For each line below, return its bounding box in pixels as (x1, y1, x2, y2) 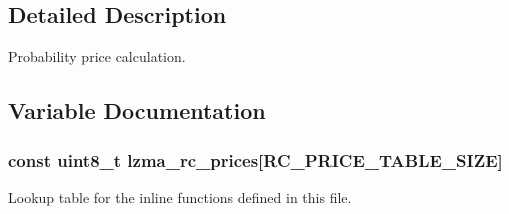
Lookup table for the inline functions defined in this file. (8, 186, 352, 207)
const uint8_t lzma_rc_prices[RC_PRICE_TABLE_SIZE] (8, 147, 503, 172)
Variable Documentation (8, 95, 266, 126)
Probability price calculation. (8, 46, 186, 67)
